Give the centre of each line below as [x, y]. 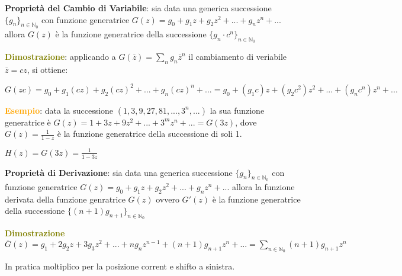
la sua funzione [237, 110]
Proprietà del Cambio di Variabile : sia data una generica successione [138, 8]
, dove [246, 122]
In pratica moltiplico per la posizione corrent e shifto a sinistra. [120, 266]
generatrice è [28, 122]
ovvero [168, 199]
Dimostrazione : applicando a [60, 56]
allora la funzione [263, 186]
